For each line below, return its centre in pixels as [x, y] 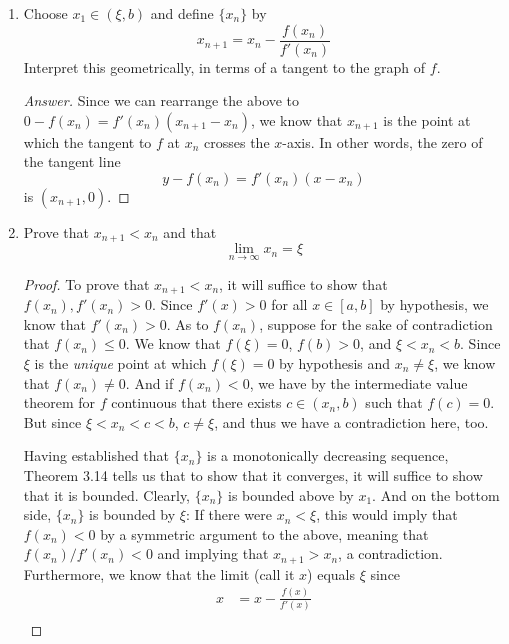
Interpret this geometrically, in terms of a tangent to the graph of [224, 66]
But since [52, 421]
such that [394, 402]
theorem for [59, 402]
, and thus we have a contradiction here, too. [351, 421]
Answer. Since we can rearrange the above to [161, 100]
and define [182, 13]
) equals [331, 573]
